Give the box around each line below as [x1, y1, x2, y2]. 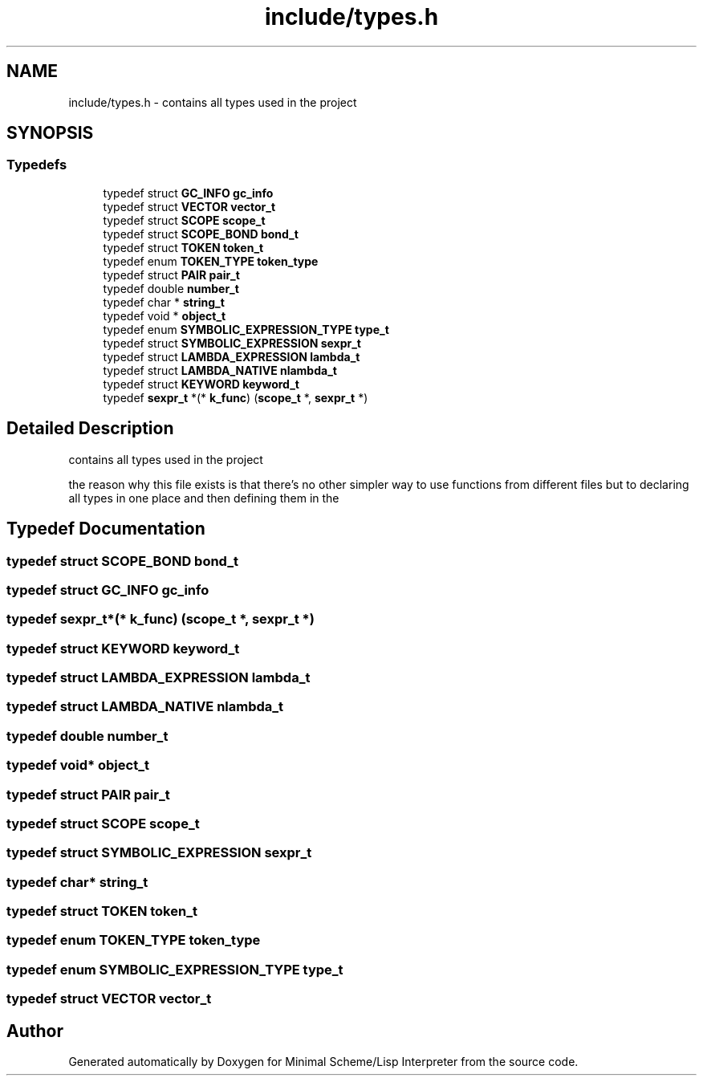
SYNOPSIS [6, 123, 94, 144]
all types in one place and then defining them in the [68, 490, 339, 505]
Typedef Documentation [6, 519, 205, 539]
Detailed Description [6, 418, 174, 439]
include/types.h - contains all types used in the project [68, 95, 357, 109]
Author [6, 1020, 63, 1041]
